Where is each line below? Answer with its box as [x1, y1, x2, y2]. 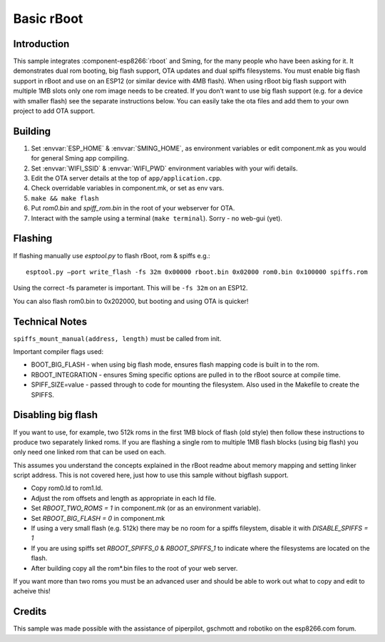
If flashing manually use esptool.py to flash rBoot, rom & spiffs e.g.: [13, 251, 210, 260]
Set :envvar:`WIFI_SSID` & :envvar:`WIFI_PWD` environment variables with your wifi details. [31, 164, 298, 173]
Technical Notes [13, 315, 88, 327]
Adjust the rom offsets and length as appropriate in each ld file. [31, 494, 217, 502]
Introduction [13, 38, 70, 50]
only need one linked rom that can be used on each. [13, 448, 167, 457]
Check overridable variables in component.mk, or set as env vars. [31, 184, 225, 193]
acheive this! [13, 587, 51, 596]
